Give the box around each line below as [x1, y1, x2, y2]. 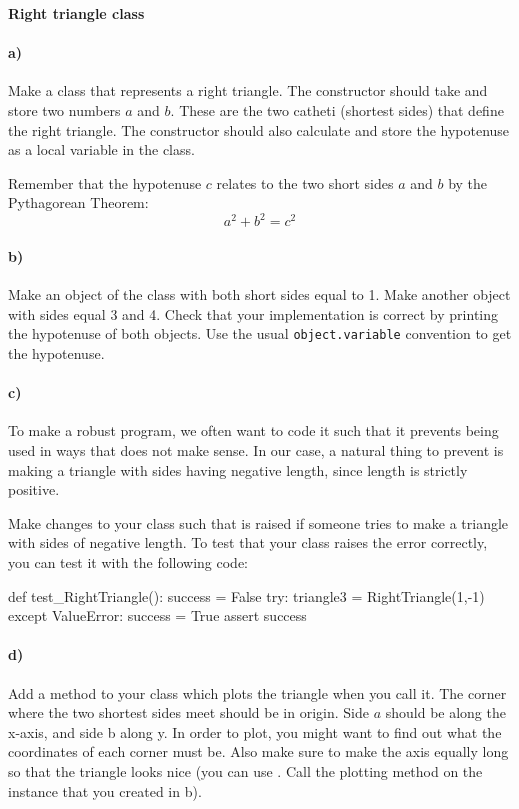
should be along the [385, 702, 506, 723]
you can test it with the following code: [8, 552, 249, 573]
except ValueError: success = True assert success [8, 605, 307, 626]
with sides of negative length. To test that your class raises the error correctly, [8, 532, 488, 553]
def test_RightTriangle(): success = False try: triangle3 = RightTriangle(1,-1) [8, 585, 485, 606]
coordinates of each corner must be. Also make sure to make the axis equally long [8, 741, 509, 762]
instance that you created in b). [8, 780, 202, 801]
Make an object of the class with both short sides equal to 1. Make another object [8, 284, 511, 305]
